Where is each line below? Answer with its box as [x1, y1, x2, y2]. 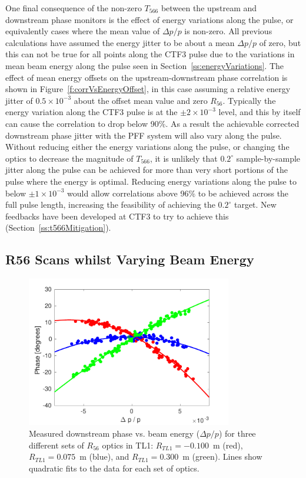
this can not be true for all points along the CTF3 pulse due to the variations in [5, 48, 295, 60]
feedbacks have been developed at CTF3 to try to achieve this [5, 209, 229, 222]
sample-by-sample [236, 152, 301, 164]
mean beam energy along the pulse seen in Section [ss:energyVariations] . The [5, 59, 284, 71]
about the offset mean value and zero [74, 94, 208, 106]
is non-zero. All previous [184, 25, 272, 37]
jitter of [5, 94, 33, 106]
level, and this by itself [218, 106, 301, 118]
